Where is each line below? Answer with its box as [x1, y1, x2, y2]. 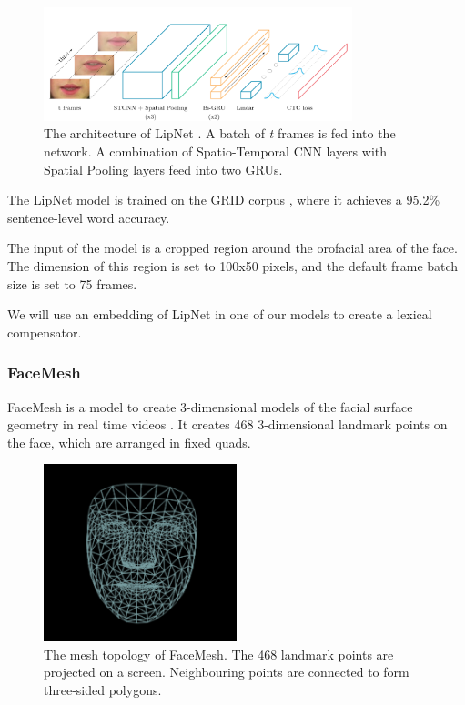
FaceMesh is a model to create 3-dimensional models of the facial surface [7, 397, 413, 416]
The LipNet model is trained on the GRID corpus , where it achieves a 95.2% [7, 190, 440, 209]
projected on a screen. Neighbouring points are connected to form [44, 662, 409, 681]
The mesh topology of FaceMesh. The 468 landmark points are [44, 644, 394, 663]
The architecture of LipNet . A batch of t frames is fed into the [44, 124, 396, 143]
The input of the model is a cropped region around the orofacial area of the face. [7, 238, 458, 257]
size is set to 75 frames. [7, 274, 137, 293]
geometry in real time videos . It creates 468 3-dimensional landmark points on [7, 415, 448, 434]
